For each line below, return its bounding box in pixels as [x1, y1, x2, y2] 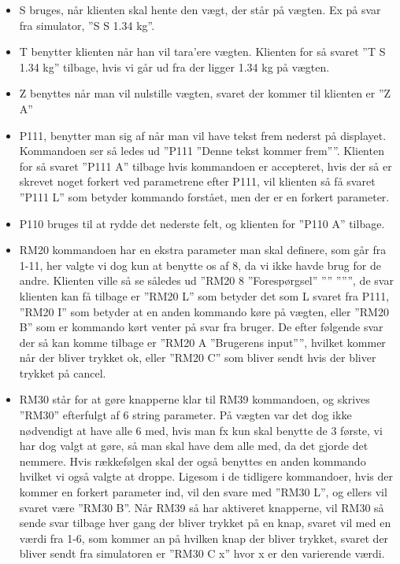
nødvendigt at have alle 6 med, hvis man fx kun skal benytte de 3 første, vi [19, 422, 383, 438]
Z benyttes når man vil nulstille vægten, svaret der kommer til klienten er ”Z [19, 85, 391, 101]
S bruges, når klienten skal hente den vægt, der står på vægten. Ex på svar [19, 2, 381, 17]
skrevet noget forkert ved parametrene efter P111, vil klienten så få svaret [19, 173, 376, 190]
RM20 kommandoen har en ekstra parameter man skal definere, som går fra [19, 241, 387, 258]
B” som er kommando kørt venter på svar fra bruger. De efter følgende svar [19, 319, 383, 335]
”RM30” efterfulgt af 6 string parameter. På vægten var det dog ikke [19, 407, 352, 423]
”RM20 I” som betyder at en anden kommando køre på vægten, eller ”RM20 [19, 303, 389, 319]
